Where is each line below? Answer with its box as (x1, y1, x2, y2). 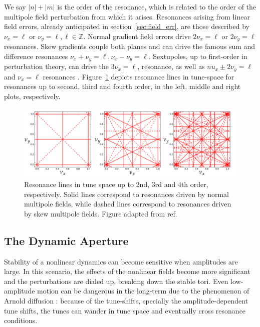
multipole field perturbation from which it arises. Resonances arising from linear (4, 11, 250, 21)
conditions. (4, 315, 38, 325)
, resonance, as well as (137, 61, 205, 71)
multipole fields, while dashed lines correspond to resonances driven (24, 198, 231, 209)
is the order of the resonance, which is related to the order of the (57, 1, 256, 11)
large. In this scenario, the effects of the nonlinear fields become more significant (4, 266, 250, 276)
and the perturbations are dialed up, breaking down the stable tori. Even (4, 275, 228, 286)
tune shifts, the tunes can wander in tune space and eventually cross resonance (4, 305, 246, 315)
